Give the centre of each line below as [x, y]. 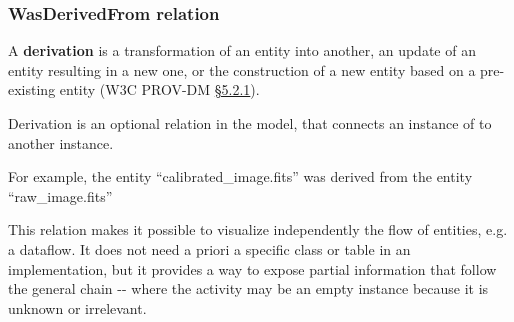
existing [32, 89]
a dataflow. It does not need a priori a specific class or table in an [209, 248]
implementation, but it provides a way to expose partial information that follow [252, 268]
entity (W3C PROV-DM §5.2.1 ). [159, 89]
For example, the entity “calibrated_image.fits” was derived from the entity [240, 176]
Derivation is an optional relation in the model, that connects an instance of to [250, 123]
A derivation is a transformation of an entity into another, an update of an [242, 50]
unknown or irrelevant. [77, 307]
